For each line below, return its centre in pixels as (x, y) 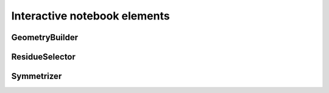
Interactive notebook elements (90, 16)
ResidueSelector (44, 57)
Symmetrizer (37, 76)
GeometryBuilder (45, 37)
